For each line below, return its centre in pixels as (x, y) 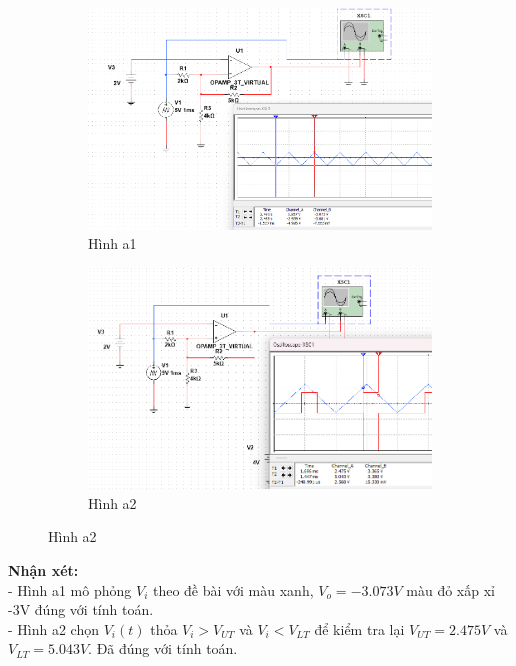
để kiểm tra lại (359, 628)
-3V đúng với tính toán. (81, 609)
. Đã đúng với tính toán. (163, 648)
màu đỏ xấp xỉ (450, 589)
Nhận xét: (43, 569)
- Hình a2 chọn (53, 628)
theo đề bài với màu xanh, (233, 589)
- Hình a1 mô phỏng (70, 589)
